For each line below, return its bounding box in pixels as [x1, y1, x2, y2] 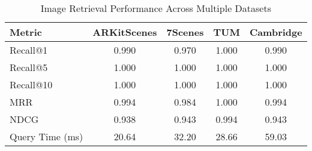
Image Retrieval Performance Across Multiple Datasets [40, 1, 271, 15]
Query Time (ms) [10, 130, 83, 143]
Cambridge [249, 25, 302, 39]
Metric [10, 25, 42, 39]
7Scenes [166, 25, 204, 39]
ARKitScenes [92, 25, 157, 39]
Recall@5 [10, 60, 48, 74]
